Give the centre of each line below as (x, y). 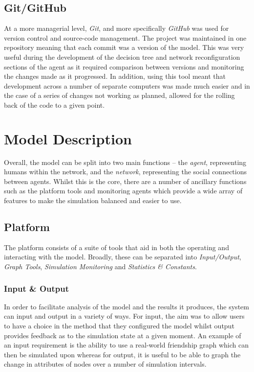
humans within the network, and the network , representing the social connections (125, 172)
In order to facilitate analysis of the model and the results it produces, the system (127, 306)
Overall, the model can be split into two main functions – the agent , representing (125, 162)
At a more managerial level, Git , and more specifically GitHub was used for (116, 28)
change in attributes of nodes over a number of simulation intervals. (105, 364)
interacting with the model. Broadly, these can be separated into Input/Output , (123, 257)
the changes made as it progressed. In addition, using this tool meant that (115, 76)
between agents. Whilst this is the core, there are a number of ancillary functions (125, 181)
